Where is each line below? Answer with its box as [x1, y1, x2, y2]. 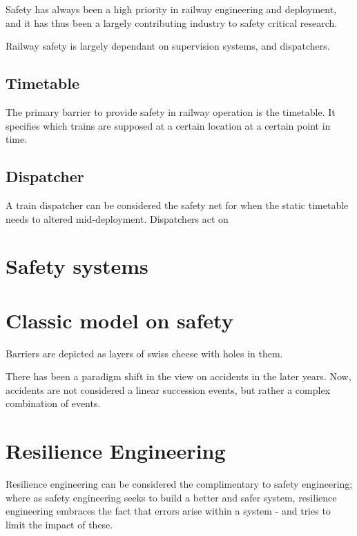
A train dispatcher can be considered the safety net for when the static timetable [6, 197, 349, 212]
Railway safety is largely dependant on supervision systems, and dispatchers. [6, 39, 330, 53]
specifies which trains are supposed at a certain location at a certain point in [6, 118, 331, 132]
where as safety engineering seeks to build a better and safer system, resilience [6, 490, 337, 504]
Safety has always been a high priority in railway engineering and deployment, [6, 2, 337, 16]
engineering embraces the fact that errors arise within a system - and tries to [6, 504, 331, 518]
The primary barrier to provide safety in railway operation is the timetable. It [6, 104, 336, 119]
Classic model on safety [6, 306, 233, 334]
